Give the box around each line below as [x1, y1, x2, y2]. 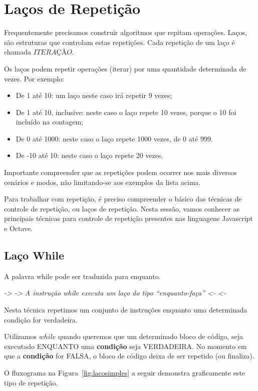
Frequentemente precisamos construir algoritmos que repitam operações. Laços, [4, 27, 247, 37]
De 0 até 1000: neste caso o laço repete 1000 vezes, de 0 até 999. [16, 133, 213, 143]
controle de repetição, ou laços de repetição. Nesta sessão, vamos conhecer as [4, 203, 239, 213]
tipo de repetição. [4, 377, 58, 387]
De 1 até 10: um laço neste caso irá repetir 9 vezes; [16, 90, 172, 100]
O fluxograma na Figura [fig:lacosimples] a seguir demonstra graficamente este [4, 367, 245, 377]
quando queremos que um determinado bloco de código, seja [58, 331, 243, 341]
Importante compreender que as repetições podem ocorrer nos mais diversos [4, 167, 237, 177]
